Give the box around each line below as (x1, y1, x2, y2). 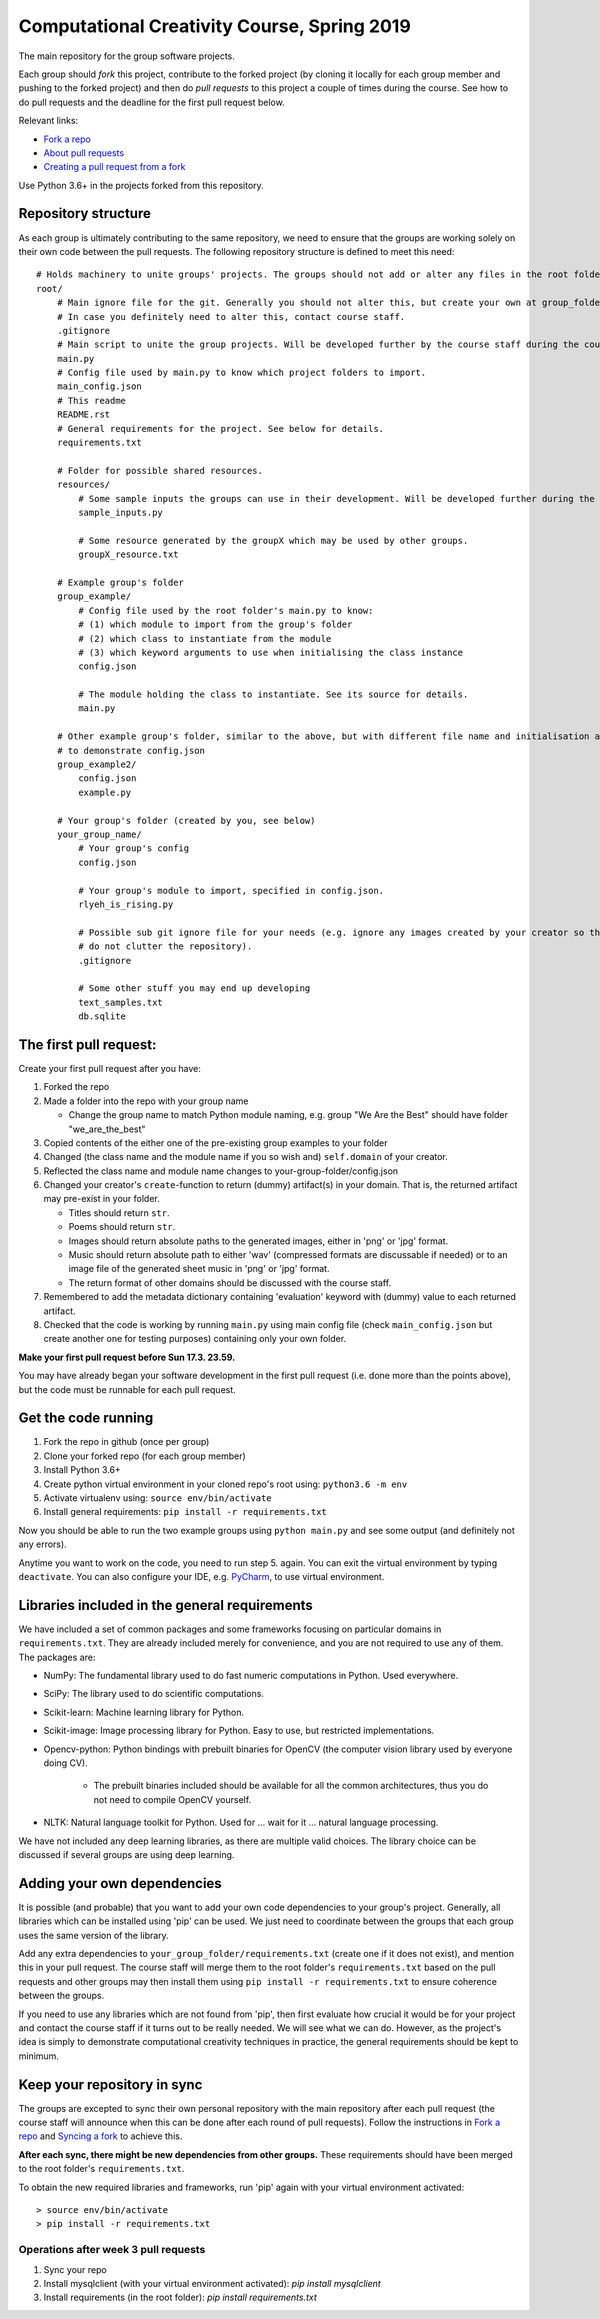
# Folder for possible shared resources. (56, 465, 264, 476)
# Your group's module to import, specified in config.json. (78, 885, 385, 896)
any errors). (18, 1538, 67, 1550)
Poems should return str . (68, 1221, 176, 1233)
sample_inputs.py (78, 507, 164, 518)
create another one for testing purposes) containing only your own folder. (43, 1333, 347, 1345)
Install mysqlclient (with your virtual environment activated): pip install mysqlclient (43, 2277, 382, 2289)
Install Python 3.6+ (43, 1464, 122, 1476)
